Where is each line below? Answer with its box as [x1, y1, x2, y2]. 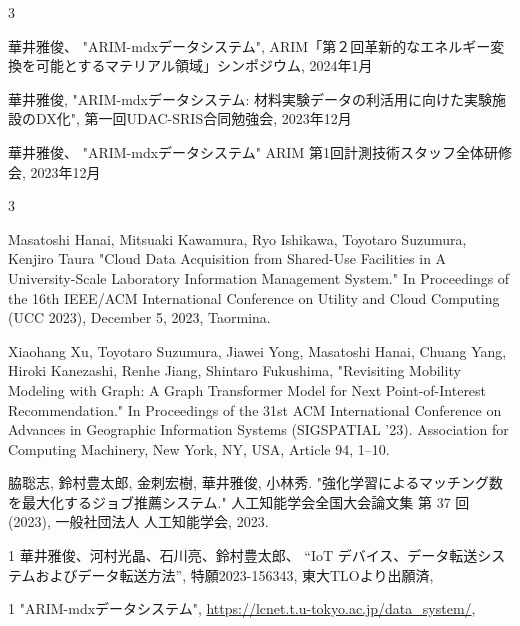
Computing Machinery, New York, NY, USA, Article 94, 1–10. [8, 438, 390, 459]
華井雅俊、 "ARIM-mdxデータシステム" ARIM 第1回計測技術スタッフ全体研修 [8, 141, 512, 162]
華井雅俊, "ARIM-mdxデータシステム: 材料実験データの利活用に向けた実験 [8, 88, 493, 109]
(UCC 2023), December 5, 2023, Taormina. [8, 307, 271, 328]
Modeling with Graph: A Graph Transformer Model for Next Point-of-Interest [8, 379, 487, 400]
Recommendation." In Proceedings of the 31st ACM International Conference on [8, 399, 502, 420]
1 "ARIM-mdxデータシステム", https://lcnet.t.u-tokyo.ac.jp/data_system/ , [8, 598, 476, 619]
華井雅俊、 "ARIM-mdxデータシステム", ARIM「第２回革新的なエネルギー [8, 35, 491, 56]
